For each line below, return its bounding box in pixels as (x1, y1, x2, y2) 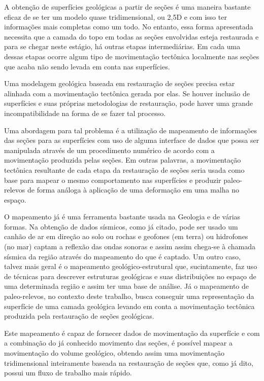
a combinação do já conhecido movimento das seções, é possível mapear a (4, 337, 233, 348)
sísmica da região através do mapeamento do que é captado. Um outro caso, (4, 251, 241, 261)
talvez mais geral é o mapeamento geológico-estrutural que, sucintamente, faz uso (4, 261, 257, 272)
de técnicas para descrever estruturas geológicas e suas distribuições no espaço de (4, 271, 256, 281)
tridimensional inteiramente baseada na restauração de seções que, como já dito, (4, 357, 253, 368)
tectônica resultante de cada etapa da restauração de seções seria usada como (4, 164, 245, 175)
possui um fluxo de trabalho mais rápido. (4, 367, 132, 378)
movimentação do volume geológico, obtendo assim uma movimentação (4, 348, 225, 358)
